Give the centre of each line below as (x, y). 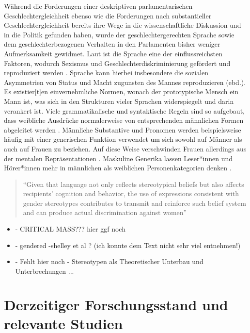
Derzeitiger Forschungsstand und (116, 304)
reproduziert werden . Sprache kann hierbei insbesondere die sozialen (106, 73)
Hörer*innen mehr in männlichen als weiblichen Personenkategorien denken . (118, 168)
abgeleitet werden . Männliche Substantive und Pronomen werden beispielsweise (123, 129)
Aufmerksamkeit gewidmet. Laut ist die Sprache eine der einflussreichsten (113, 53)
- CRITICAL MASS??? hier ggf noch (70, 229)
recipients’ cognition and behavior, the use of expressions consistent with (131, 193)
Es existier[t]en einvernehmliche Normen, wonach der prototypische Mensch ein (121, 92)
